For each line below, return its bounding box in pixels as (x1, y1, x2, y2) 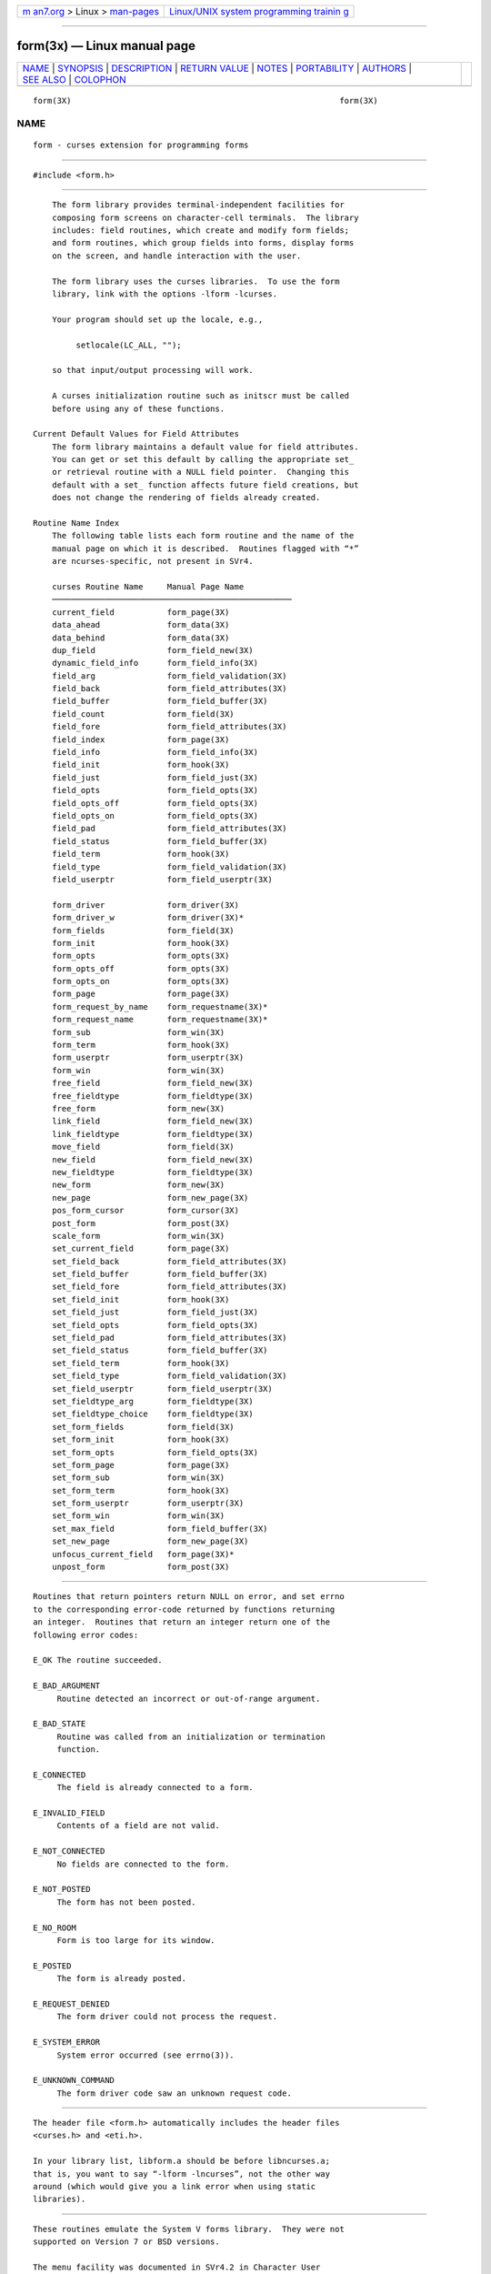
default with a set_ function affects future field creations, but (51, 479, 359, 490)
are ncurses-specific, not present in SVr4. (51, 556, 254, 567)
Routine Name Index (33, 518, 120, 528)
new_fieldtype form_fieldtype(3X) (51, 1167, 254, 1177)
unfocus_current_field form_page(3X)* (51, 1549, 235, 1559)
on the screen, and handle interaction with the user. (51, 250, 302, 261)
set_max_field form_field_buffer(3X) (51, 1524, 268, 1534)
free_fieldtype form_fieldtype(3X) (51, 1091, 254, 1101)
